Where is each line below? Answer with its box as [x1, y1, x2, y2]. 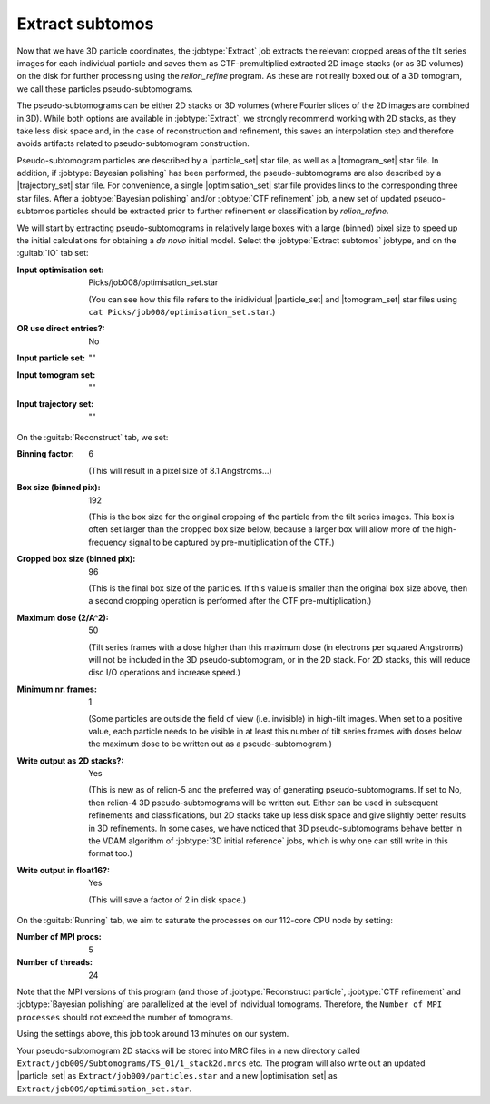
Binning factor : [16, 448, 74, 459]
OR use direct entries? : [16, 323, 105, 334]
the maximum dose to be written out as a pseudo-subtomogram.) [88, 738, 333, 749]
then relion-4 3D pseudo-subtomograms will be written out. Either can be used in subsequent [88, 797, 439, 808]
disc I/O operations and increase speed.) [88, 667, 240, 678]
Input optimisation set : [16, 264, 104, 275]
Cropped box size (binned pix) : [16, 554, 136, 565]
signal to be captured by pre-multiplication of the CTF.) [128, 537, 335, 547]
